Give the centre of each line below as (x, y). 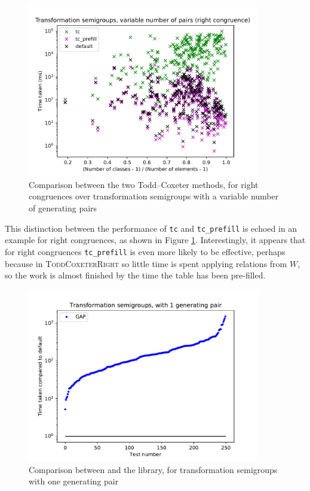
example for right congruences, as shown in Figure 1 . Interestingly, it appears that (155, 240)
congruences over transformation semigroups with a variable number (154, 196)
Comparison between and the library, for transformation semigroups (153, 469)
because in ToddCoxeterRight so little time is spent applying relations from (146, 263)
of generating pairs (63, 208)
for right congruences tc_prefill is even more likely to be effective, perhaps (145, 251)
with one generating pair (74, 481)
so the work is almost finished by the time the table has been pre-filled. (135, 275)
